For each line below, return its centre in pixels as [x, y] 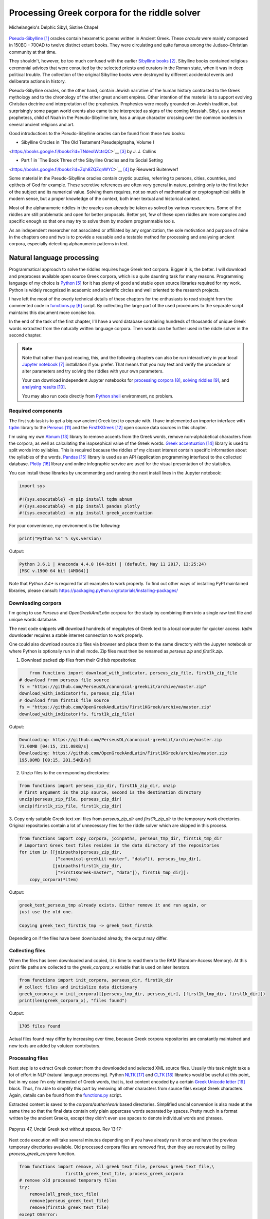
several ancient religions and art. [42, 124]
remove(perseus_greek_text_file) [69, 1201]
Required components [36, 411]
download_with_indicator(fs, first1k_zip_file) [77, 714]
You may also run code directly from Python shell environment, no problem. [98, 396]
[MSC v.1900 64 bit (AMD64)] [54, 571]
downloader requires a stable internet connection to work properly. [76, 635]
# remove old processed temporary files [68, 1180]
